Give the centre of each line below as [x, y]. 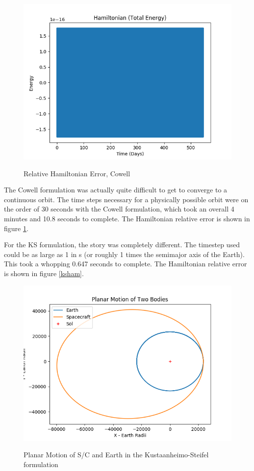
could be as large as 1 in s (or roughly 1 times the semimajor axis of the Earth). [124, 254]
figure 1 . [16, 228]
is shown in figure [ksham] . [44, 273]
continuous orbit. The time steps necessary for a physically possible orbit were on [126, 199]
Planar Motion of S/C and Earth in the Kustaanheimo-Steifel [116, 455]
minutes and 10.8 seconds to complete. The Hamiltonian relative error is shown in [127, 218]
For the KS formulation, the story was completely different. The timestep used [122, 245]
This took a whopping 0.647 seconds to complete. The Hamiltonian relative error [126, 264]
